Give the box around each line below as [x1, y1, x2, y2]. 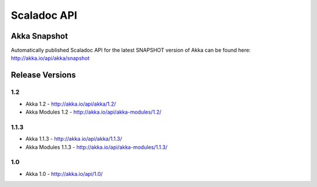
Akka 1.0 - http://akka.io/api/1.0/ [25, 170, 103, 177]
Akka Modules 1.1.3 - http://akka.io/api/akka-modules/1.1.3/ [25, 144, 167, 151]
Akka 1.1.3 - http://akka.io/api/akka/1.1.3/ [25, 135, 123, 142]
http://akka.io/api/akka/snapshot [11, 55, 90, 62]
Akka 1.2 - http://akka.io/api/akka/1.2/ [25, 100, 116, 107]
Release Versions [11, 70, 76, 80]
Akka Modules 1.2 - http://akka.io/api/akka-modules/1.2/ [25, 108, 161, 115]
